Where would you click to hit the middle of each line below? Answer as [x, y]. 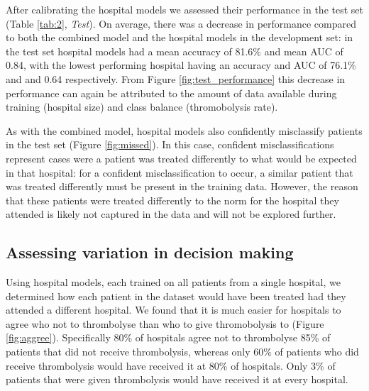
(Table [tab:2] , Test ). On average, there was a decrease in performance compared [181, 23]
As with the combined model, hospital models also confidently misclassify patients [184, 130]
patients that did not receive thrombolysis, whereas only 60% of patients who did [182, 352]
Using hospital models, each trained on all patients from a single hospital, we [173, 282]
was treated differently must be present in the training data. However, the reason [182, 186]
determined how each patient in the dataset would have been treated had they [176, 296]
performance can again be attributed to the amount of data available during [171, 93]
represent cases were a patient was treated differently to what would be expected [181, 158]
